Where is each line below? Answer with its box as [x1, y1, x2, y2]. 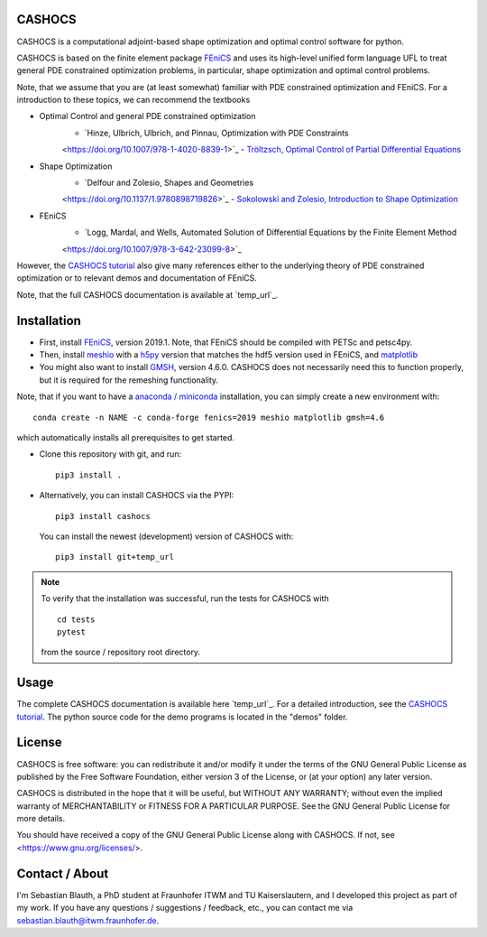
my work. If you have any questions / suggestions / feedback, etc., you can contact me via [16, 903, 354, 914]
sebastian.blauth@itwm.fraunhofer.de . [16, 914, 160, 925]
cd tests [57, 614, 96, 625]
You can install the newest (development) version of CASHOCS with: [39, 531, 294, 542]
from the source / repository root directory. [41, 646, 201, 658]
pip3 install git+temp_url [55, 552, 175, 562]
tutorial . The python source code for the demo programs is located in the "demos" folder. [16, 711, 348, 722]
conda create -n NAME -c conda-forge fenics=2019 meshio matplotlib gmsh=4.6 [32, 412, 385, 422]
